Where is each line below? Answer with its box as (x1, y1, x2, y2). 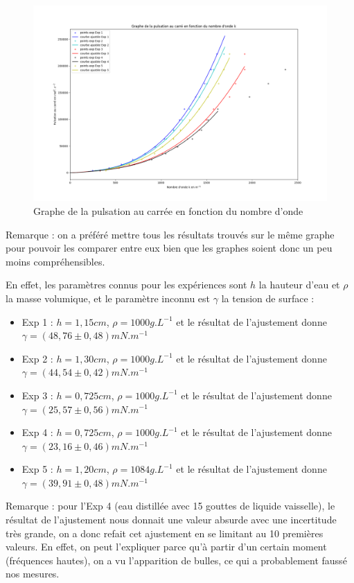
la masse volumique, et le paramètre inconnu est (6, 290, 211, 305)
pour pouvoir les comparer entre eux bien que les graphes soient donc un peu (6, 241, 333, 255)
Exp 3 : (21, 388, 53, 402)
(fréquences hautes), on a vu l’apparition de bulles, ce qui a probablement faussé (6, 552, 347, 567)
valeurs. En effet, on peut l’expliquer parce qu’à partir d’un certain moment (6, 539, 327, 554)
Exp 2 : (21, 351, 53, 365)
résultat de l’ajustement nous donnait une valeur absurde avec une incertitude (6, 512, 337, 527)
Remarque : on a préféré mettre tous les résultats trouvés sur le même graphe (6, 227, 335, 241)
